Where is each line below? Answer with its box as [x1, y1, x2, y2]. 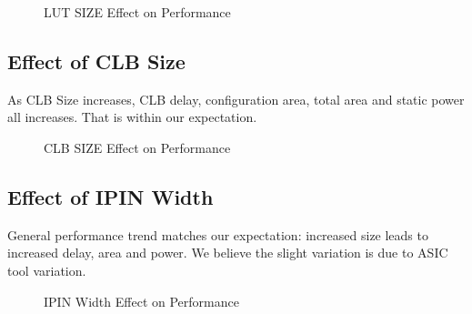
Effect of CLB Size [7, 46, 186, 75]
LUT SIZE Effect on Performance [44, 3, 231, 21]
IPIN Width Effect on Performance [44, 291, 239, 310]
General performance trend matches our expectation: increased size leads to [7, 225, 428, 244]
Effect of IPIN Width [7, 182, 214, 210]
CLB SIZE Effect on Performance [44, 137, 231, 157]
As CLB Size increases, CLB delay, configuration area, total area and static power [7, 89, 465, 108]
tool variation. [7, 260, 86, 279]
